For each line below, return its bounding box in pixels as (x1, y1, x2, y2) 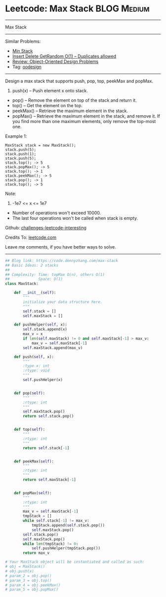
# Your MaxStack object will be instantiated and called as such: (5, 559, 145, 565)
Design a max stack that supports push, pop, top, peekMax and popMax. (5, 78, 153, 84)
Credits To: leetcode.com (5, 234, 57, 240)
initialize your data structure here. (23, 299, 103, 304)
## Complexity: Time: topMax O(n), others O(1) (5, 272, 105, 277)
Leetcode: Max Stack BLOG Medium (5, 3, 150, 14)
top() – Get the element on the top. (12, 102, 83, 108)
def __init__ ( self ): (14, 290, 56, 295)
